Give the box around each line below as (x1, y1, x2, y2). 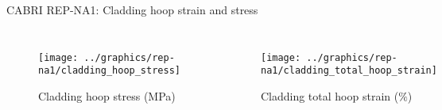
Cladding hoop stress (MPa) (38, 87, 176, 104)
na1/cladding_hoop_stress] (38, 65, 180, 77)
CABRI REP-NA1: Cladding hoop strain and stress (6, 2, 258, 17)
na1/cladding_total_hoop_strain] (260, 65, 437, 77)
